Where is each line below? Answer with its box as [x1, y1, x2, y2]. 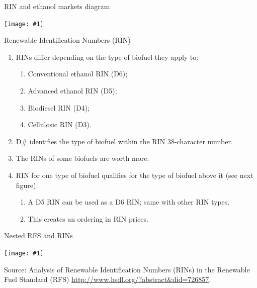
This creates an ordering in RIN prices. [28, 213, 148, 224]
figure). [16, 179, 38, 190]
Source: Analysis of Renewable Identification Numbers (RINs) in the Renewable [4, 264, 250, 274]
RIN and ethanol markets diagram [4, 1, 110, 11]
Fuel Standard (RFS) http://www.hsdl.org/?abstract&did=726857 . [4, 274, 211, 284]
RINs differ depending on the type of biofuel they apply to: [16, 51, 199, 62]
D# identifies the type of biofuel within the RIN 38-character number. [16, 136, 233, 146]
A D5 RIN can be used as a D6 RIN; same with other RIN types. [28, 197, 230, 207]
